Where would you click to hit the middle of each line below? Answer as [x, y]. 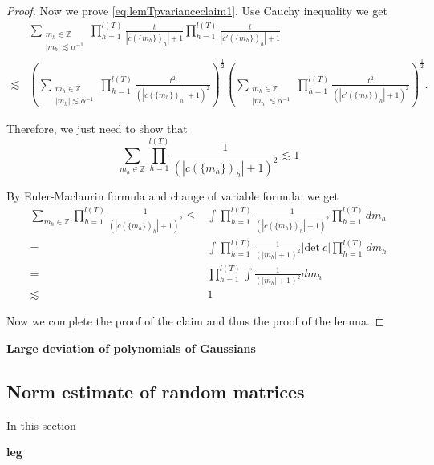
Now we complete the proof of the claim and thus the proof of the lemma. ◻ [196, 321]
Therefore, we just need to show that [97, 129]
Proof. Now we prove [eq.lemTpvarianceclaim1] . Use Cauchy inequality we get [197, 10]
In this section [41, 425]
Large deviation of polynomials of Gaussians [131, 348]
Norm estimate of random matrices [156, 391]
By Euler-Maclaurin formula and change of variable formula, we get [172, 195]
